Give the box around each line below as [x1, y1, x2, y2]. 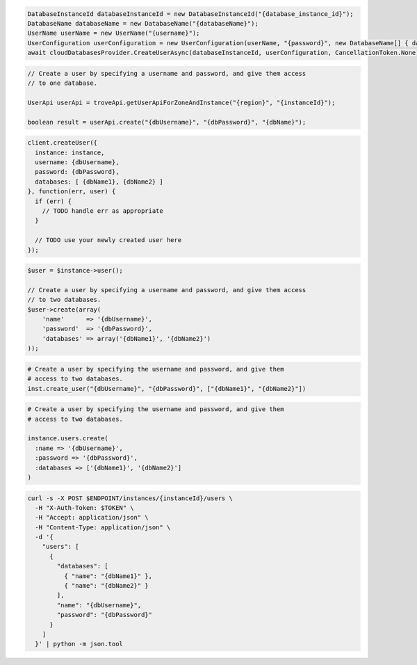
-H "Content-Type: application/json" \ [35, 523, 171, 531]
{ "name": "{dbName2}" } [63, 582, 149, 590]
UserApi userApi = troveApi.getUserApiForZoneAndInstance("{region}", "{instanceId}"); [27, 98, 336, 106]
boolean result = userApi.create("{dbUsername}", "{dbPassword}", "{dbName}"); [27, 118, 306, 126]
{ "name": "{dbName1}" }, [63, 572, 153, 580]
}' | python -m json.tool [35, 640, 123, 648]
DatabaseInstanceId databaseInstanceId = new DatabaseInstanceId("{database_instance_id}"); [27, 10, 354, 17]
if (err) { [35, 197, 72, 205]
